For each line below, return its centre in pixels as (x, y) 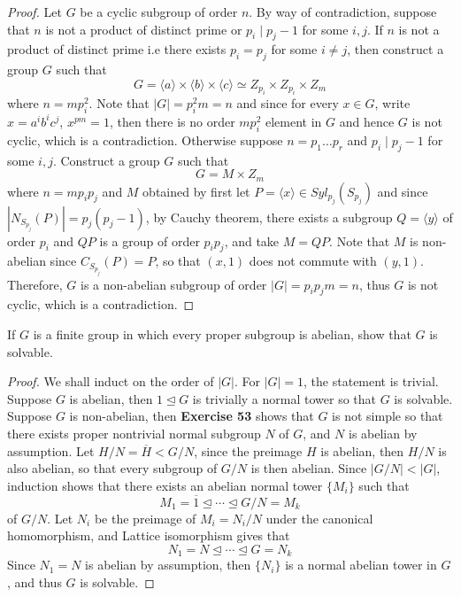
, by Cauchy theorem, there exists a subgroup (269, 217)
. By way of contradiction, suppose (343, 12)
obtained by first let (196, 191)
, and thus (35, 581)
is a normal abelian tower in (361, 565)
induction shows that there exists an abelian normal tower (165, 485)
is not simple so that (388, 416)
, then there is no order (172, 121)
